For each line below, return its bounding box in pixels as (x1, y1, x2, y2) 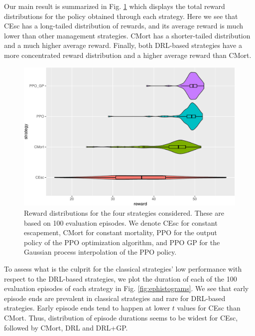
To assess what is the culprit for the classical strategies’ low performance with (4, 263, 242, 274)
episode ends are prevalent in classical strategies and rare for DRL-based (4, 293, 226, 303)
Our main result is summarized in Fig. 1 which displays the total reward (4, 1, 225, 11)
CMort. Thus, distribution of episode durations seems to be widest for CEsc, (4, 312, 238, 323)
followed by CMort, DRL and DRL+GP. (4, 322, 128, 333)
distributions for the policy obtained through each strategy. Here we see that (4, 10, 238, 21)
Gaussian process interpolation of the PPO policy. (24, 247, 177, 257)
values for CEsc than (177, 303, 241, 313)
